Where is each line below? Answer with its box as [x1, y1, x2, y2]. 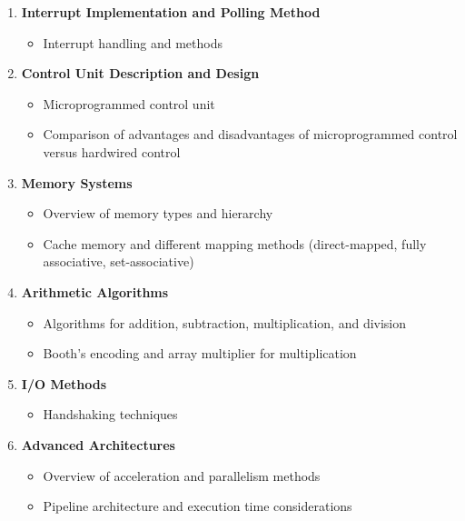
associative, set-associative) [43, 252, 194, 271]
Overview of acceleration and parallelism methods [43, 466, 321, 485]
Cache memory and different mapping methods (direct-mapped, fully [43, 234, 427, 253]
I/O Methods [21, 374, 107, 393]
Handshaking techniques [43, 405, 178, 424]
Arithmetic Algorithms [21, 282, 169, 301]
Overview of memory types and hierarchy [43, 204, 273, 223]
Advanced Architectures [21, 435, 175, 454]
